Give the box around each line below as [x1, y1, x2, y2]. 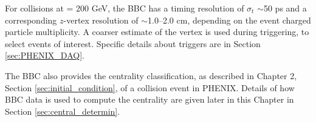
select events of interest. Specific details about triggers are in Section [5, 37, 261, 50]
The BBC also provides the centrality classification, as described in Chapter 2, [5, 69, 297, 82]
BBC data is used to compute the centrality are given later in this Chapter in [5, 93, 294, 106]
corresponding [5, 13, 57, 26]
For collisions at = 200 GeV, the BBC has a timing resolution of [5, 2, 244, 14]
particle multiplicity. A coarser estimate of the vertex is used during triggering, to [5, 25, 309, 38]
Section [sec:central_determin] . [5, 104, 120, 117]
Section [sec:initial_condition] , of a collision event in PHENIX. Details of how [5, 81, 295, 94]
